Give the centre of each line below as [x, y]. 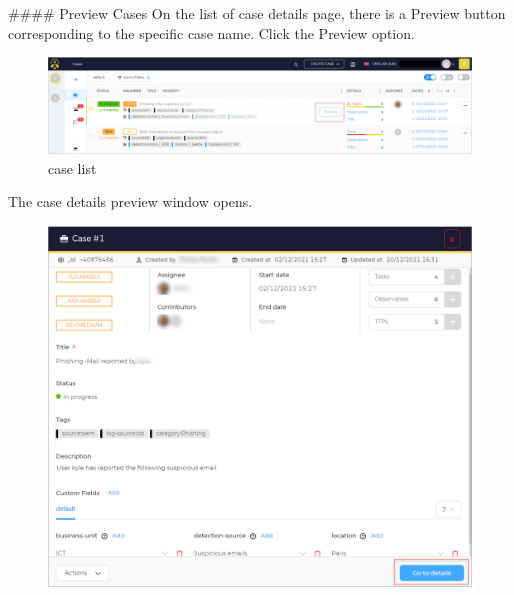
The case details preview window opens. [130, 201]
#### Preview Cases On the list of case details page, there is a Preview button [257, 13]
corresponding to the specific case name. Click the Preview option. [211, 32]
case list [72, 167]
